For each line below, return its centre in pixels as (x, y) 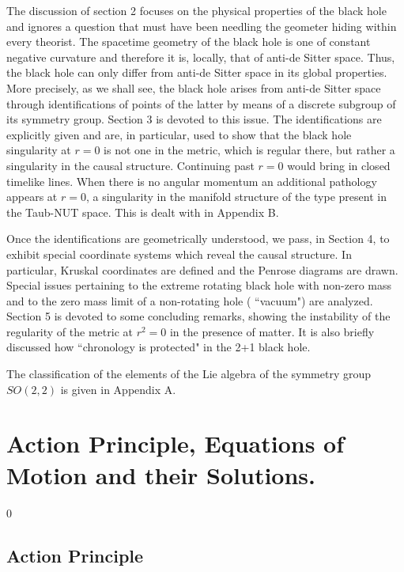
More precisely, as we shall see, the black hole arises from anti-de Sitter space (194, 87)
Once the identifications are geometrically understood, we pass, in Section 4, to (198, 239)
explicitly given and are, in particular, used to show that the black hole (179, 134)
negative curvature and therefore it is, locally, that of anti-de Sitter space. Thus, (201, 57)
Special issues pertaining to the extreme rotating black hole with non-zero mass (199, 285)
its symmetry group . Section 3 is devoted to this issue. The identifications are (194, 119)
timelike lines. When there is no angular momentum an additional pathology (192, 181)
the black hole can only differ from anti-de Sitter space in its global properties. (197, 72)
